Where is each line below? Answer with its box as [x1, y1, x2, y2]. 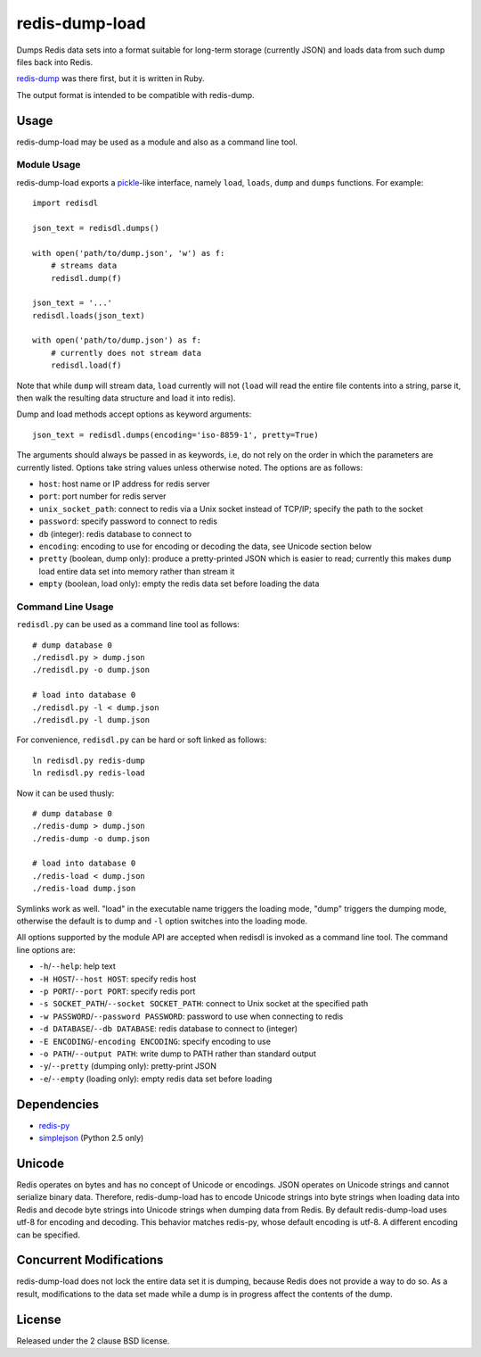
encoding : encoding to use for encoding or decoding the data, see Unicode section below [38, 541, 372, 551]
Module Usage [16, 159, 81, 171]
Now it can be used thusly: [16, 788, 115, 798]
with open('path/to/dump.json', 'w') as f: [32, 248, 225, 258]
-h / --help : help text [38, 961, 116, 972]
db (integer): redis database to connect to [38, 528, 192, 539]
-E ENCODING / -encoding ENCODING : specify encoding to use [38, 1036, 272, 1047]
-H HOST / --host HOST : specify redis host [38, 973, 197, 984]
